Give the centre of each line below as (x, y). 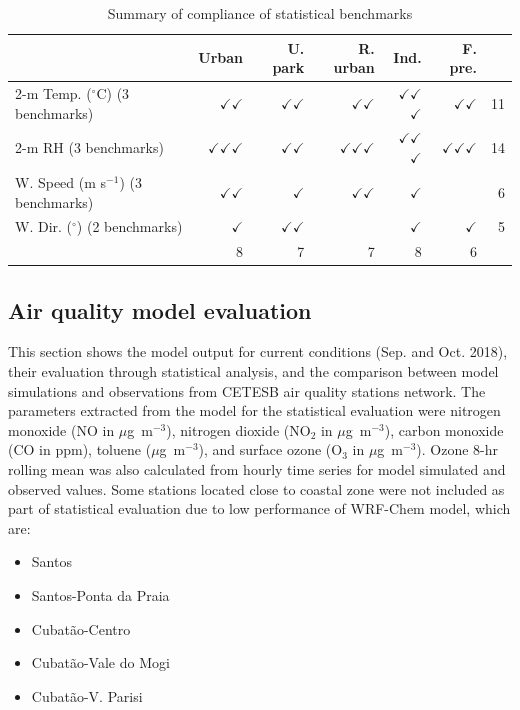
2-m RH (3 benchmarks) (89, 147)
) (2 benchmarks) (129, 226)
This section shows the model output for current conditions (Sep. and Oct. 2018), (258, 351)
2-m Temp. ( (53, 93)
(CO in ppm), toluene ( (80, 449)
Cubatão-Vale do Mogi (100, 662)
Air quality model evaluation (160, 309)
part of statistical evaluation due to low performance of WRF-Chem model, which (259, 508)
